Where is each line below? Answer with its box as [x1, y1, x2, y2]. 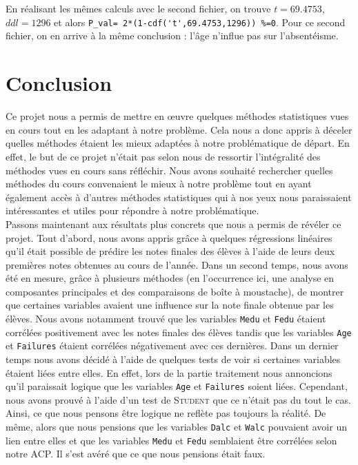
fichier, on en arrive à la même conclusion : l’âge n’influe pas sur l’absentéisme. [6, 28, 339, 43]
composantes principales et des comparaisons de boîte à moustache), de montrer [6, 284, 344, 298]
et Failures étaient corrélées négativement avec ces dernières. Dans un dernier [6, 338, 339, 353]
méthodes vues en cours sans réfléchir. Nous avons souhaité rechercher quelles [6, 163, 333, 177]
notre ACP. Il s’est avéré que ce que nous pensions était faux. [6, 446, 266, 461]
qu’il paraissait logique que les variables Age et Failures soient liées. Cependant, [6, 379, 348, 393]
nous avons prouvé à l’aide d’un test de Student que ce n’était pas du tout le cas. [6, 392, 351, 406]
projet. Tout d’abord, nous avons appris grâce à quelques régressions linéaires [6, 230, 332, 245]
